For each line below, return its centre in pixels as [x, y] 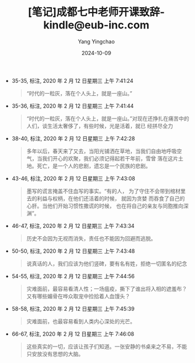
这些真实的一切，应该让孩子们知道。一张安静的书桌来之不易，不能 [107, 346]
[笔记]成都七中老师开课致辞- [96, 12]
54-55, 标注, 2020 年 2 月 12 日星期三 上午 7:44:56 [73, 276]
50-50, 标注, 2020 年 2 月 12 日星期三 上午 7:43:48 [73, 251]
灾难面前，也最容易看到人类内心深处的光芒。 [81, 321]
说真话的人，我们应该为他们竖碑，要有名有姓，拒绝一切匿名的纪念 [107, 264]
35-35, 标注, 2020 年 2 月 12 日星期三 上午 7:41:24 [72, 81]
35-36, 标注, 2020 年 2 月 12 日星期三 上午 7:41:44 [73, 106]
